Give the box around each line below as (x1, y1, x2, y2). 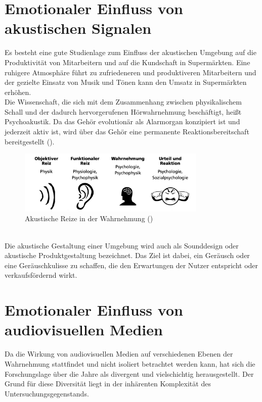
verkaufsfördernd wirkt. (5, 270, 77, 280)
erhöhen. (5, 86, 31, 97)
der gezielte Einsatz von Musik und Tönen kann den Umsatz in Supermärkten (5, 77, 247, 87)
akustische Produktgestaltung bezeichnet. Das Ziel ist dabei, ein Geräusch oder (5, 250, 250, 261)
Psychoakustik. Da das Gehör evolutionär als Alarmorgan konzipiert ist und (5, 116, 240, 127)
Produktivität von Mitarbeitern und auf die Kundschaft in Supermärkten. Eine (5, 57, 250, 67)
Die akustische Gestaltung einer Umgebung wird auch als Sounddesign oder (5, 240, 239, 250)
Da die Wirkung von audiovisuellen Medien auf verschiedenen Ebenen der (5, 348, 233, 359)
